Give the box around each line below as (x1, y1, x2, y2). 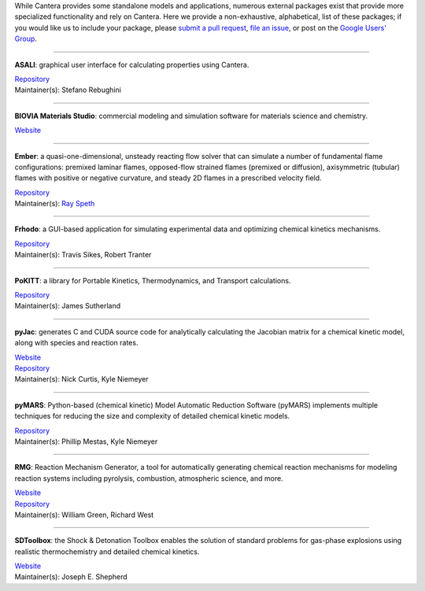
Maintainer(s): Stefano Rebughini (14, 85, 122, 94)
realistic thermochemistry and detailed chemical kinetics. (14, 547, 200, 556)
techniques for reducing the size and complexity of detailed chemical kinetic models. (14, 412, 290, 421)
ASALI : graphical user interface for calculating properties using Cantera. (14, 60, 249, 69)
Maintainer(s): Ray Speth (14, 199, 95, 209)
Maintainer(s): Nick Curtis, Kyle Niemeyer (14, 375, 149, 384)
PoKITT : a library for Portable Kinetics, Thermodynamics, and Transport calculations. (14, 275, 291, 285)
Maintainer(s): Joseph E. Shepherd (14, 572, 128, 582)
